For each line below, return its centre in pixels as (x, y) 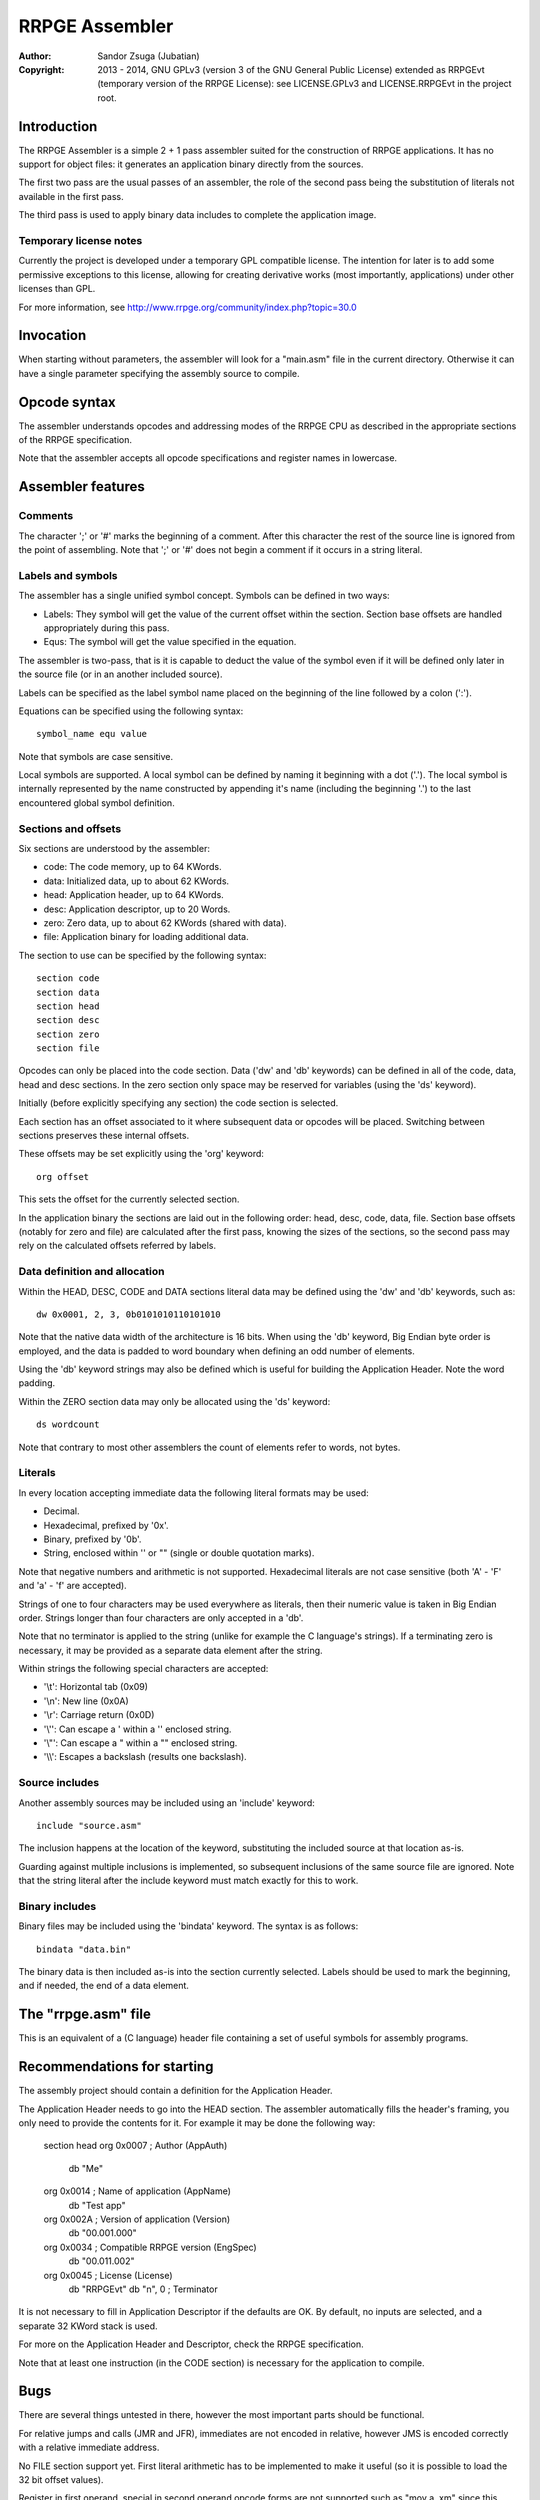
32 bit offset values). (61, 2479)
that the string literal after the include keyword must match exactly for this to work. (188, 1881)
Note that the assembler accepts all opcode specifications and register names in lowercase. (208, 458)
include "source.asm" (89, 1825)
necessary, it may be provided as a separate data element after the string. (171, 1650)
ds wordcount (68, 1424)
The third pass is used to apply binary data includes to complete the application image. (197, 215)
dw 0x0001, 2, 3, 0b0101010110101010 (129, 1314)
